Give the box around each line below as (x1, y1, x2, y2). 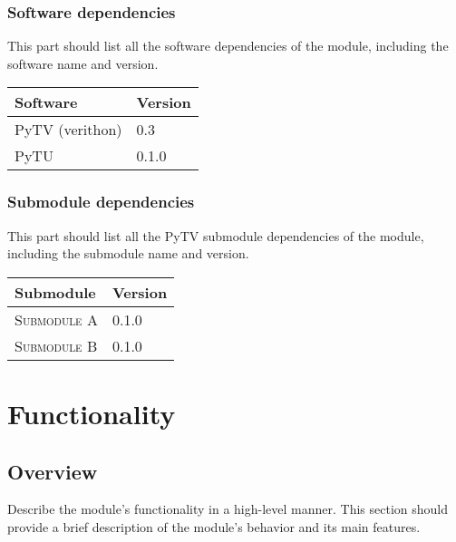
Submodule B (15, 334, 98, 356)
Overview (7, 457, 98, 485)
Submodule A (15, 308, 98, 330)
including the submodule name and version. (7, 244, 249, 263)
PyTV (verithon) (15, 119, 122, 140)
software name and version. (7, 53, 159, 73)
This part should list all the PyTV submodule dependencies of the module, (7, 226, 424, 245)
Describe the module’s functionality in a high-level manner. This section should (7, 499, 449, 518)
